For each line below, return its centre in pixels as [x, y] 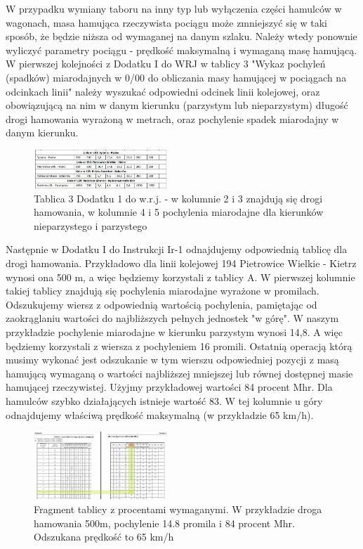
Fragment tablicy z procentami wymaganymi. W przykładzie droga [178, 509]
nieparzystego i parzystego [91, 225]
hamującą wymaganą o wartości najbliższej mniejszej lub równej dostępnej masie [179, 373]
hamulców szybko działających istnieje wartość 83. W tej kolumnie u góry [164, 400]
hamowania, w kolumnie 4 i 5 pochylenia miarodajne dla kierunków [179, 212]
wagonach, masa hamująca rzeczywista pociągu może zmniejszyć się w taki [166, 22]
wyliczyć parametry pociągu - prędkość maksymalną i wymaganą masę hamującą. [181, 50]
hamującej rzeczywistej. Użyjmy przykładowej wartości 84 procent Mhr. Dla [169, 387]
